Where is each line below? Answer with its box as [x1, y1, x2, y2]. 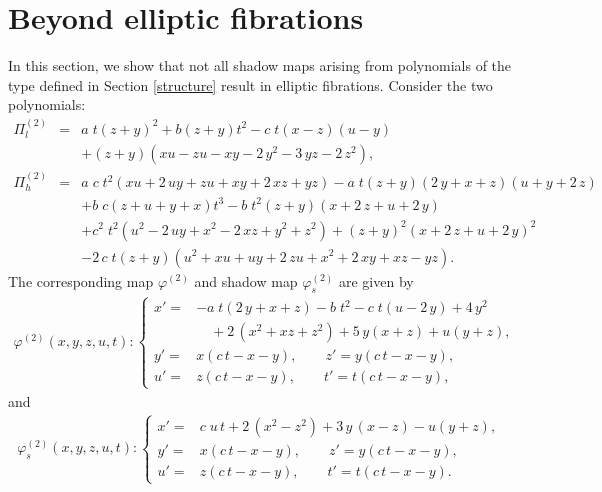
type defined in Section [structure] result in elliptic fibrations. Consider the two [8, 74, 493, 95]
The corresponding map [8, 270, 154, 291]
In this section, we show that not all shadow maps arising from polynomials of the [8, 55, 512, 76]
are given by [338, 270, 414, 291]
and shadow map [194, 270, 298, 291]
